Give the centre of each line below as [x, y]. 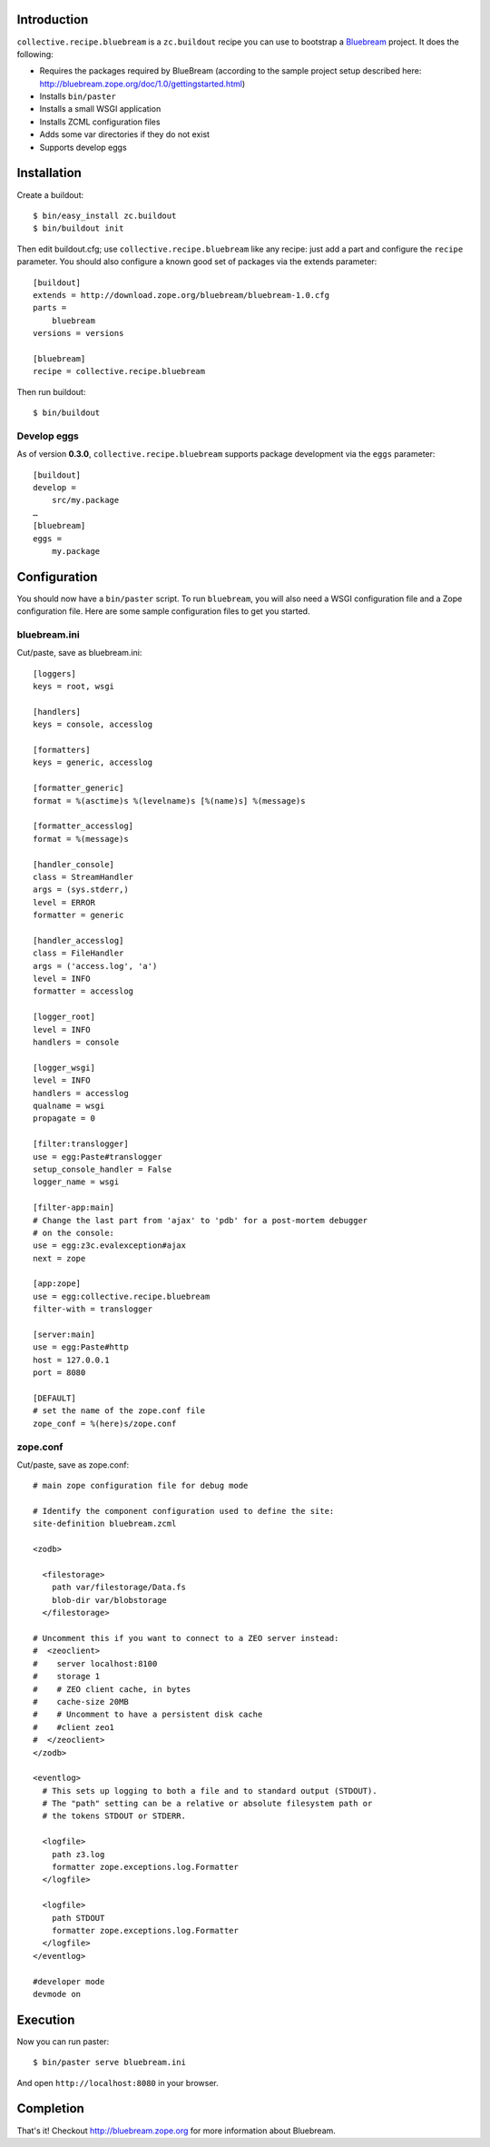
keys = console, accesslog [93, 725]
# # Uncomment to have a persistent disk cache [148, 1715]
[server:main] [64, 1335]
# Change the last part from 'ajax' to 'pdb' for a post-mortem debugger [201, 1220]
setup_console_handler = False [103, 1169]
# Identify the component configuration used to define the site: [184, 1511]
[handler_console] [74, 864]
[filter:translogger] [81, 1144]
